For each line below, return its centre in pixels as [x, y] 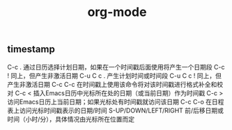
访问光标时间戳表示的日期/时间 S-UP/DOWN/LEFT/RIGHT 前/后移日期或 [122, 110]
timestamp [31, 49]
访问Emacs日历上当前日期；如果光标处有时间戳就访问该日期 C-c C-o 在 [110, 101]
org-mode [117, 12]
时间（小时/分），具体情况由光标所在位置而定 [71, 119]
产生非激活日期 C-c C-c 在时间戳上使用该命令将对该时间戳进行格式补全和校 [115, 84]
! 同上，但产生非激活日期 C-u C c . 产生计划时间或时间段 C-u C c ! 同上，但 [114, 75]
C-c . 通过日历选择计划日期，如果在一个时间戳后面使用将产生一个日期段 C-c [116, 67]
